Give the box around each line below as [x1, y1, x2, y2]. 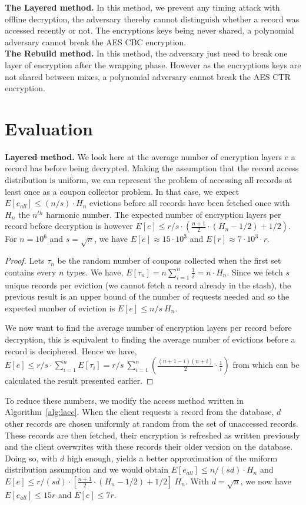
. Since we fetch [227, 265, 283, 278]
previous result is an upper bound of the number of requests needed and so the [5, 290, 290, 303]
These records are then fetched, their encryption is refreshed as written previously [5, 428, 300, 441]
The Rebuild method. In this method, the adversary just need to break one [5, 47, 288, 59]
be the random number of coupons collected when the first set [57, 254, 281, 267]
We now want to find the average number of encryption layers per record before [5, 321, 292, 334]
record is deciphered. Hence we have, [5, 344, 137, 357]
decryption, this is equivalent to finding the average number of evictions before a [5, 333, 295, 345]
